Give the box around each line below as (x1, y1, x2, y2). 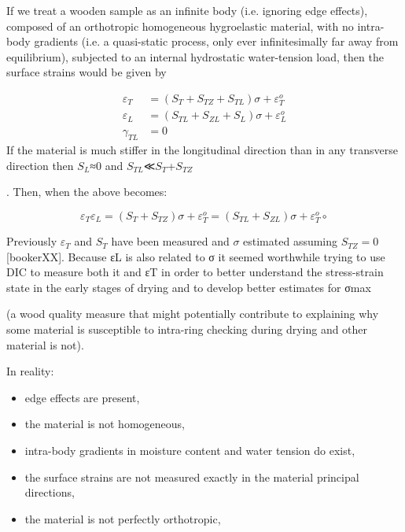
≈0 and (90, 157, 123, 173)
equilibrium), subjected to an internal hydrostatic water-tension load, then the (6, 48, 384, 65)
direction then (6, 157, 74, 173)
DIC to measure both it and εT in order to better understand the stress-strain (6, 264, 384, 280)
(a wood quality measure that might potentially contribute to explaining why (6, 305, 379, 322)
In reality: (6, 363, 54, 379)
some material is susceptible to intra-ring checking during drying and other (6, 321, 368, 338)
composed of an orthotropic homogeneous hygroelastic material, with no (6, 17, 354, 34)
